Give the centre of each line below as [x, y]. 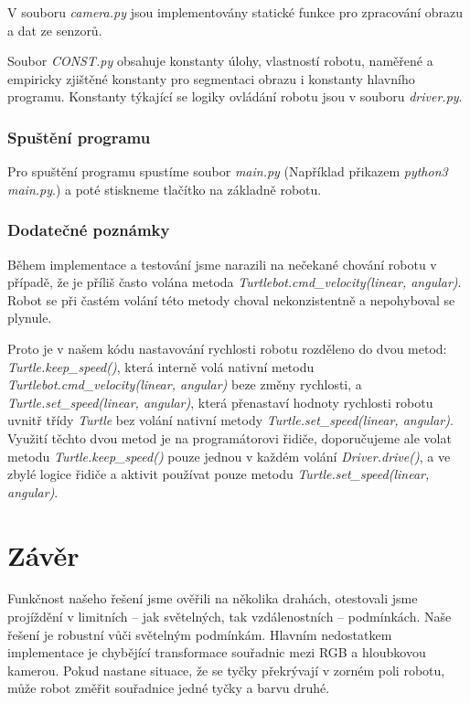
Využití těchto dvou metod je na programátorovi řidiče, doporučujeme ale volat [230, 437]
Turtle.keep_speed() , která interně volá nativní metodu [161, 366]
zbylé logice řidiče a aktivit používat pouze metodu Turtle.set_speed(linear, [219, 474]
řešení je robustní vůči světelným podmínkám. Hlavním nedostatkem [200, 634]
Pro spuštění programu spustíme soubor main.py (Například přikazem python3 [228, 171]
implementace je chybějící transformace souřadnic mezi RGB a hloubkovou [217, 652]
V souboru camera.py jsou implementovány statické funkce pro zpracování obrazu [235, 12]
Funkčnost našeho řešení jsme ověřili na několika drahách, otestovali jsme [213, 598]
